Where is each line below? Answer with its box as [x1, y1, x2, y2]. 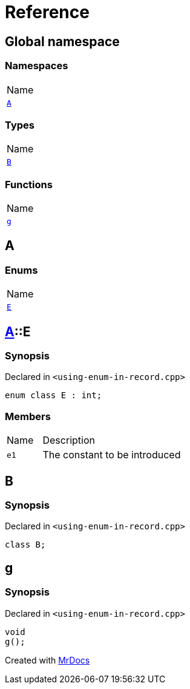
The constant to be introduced [42, 449, 181, 461]
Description [42, 434, 95, 447]
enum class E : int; [5, 390, 102, 401]
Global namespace [5, 33, 120, 49]
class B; [5, 540, 46, 550]
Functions [5, 178, 53, 191]
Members [5, 410, 51, 423]
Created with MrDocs [5, 654, 90, 665]
